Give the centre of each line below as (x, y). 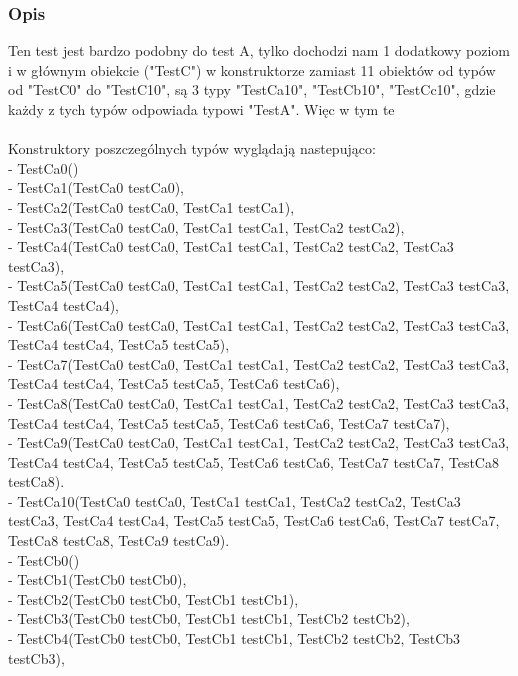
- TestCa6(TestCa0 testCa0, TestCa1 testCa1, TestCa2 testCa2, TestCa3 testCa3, (259, 324)
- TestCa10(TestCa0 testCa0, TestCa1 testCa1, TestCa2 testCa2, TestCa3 (234, 500)
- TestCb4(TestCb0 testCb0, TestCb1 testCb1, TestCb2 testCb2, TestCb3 (234, 638)
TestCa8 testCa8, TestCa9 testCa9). (119, 540)
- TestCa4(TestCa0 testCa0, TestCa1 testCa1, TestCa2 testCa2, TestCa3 (231, 246)
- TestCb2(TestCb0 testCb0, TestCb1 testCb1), (153, 598)
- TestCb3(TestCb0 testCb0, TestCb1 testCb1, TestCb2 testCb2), (209, 618)
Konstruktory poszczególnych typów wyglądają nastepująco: (192, 148)
